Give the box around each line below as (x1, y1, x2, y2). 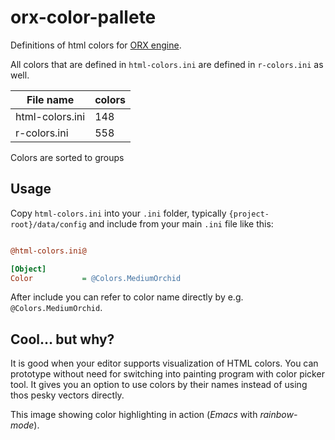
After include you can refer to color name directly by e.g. (10, 291, 244, 303)
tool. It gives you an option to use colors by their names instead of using (10, 379, 308, 391)
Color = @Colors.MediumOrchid (10, 273, 182, 283)
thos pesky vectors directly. (10, 389, 125, 401)
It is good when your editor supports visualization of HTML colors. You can (10, 357, 319, 370)
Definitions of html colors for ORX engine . (10, 39, 182, 51)
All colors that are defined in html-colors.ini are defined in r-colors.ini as (10, 58, 324, 70)
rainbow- (259, 409, 298, 421)
